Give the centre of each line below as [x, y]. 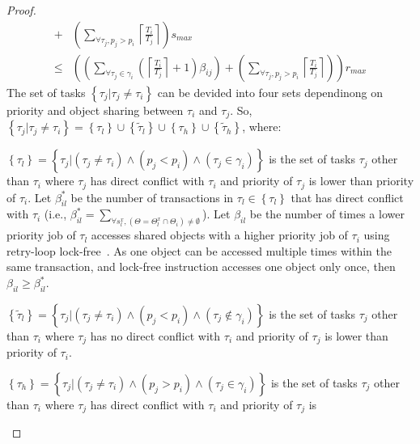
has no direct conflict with [155, 335]
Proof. [21, 10]
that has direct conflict [347, 197]
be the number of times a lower [327, 214]
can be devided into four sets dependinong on [270, 92]
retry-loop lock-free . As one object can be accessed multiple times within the [199, 250]
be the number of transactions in [152, 197]
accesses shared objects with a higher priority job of [219, 235]
